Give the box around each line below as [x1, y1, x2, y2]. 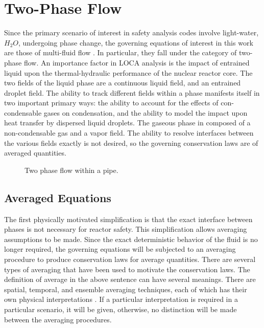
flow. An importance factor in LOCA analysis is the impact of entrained [23, 57, 250, 68]
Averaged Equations [4, 189, 111, 205]
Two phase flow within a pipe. [25, 164, 118, 175]
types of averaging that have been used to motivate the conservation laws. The [4, 264, 250, 274]
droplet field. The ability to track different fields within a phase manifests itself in [4, 87, 260, 98]
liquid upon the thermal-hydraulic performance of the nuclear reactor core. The [4, 67, 253, 78]
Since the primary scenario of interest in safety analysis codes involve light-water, [4, 27, 259, 38]
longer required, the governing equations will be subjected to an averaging [4, 244, 236, 254]
